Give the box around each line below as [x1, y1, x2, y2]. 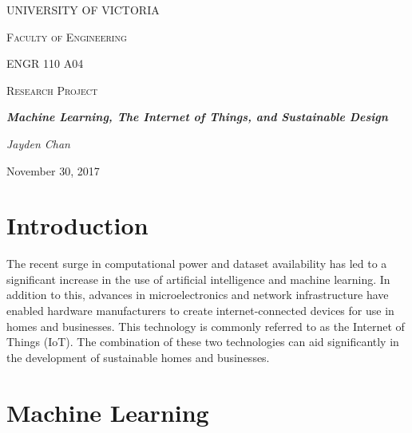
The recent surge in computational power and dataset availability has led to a [6, 255, 387, 272]
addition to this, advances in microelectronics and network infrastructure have [6, 286, 389, 303]
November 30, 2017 [6, 162, 100, 179]
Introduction [6, 209, 149, 242]
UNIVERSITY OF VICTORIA [6, 2, 160, 18]
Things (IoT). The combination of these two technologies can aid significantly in [6, 333, 399, 350]
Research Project [6, 81, 98, 98]
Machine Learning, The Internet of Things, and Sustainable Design [6, 108, 388, 125]
